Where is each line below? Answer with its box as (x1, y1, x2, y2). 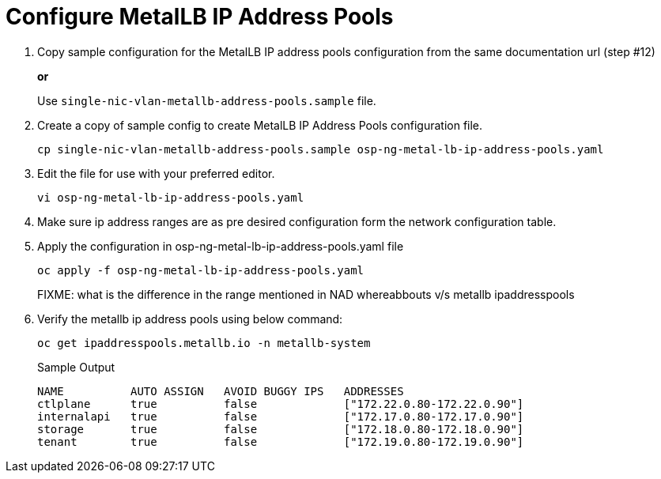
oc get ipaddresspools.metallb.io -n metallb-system (37, 336, 371, 349)
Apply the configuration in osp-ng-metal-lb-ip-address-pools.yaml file (37, 239, 404, 253)
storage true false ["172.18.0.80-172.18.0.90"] (37, 422, 524, 436)
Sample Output (37, 360, 115, 374)
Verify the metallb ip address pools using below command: (37, 311, 343, 326)
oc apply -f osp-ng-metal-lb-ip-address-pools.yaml (37, 263, 364, 277)
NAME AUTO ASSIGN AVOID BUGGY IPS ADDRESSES (37, 384, 404, 398)
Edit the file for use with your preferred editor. (37, 166, 275, 180)
